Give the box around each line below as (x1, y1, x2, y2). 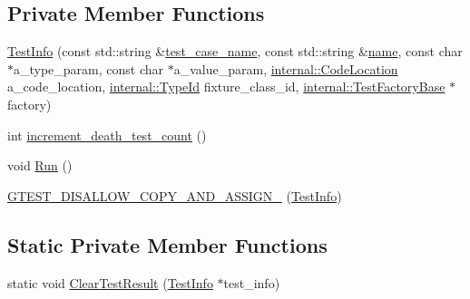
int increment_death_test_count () (7, 125, 207, 144)
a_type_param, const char (14, 59, 164, 78)
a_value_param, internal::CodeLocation (173, 59, 398, 78)
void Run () (7, 156, 73, 175)
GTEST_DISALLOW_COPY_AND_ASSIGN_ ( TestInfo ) (7, 186, 342, 205)
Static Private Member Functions (7, 230, 328, 258)
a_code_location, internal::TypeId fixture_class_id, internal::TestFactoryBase (7, 77, 446, 96)
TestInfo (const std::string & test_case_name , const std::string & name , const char (7, 42, 463, 61)
